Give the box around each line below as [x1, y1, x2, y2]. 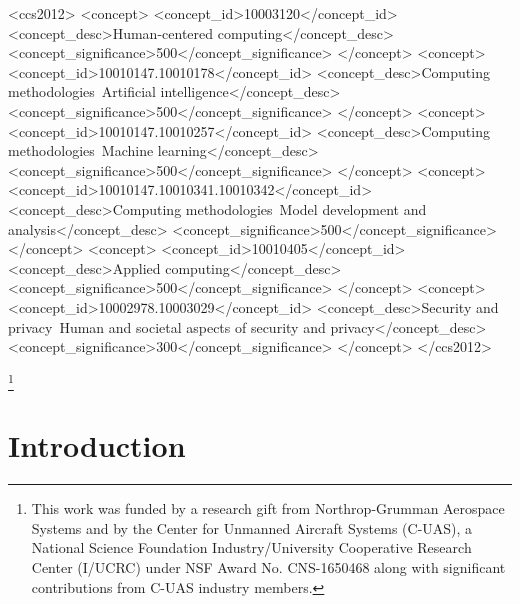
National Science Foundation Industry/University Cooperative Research [31, 537, 472, 558]
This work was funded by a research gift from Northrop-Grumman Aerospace [31, 498, 505, 519]
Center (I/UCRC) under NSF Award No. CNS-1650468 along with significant [31, 556, 506, 577]
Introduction [8, 425, 186, 466]
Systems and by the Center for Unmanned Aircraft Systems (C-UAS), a [31, 517, 473, 538]
